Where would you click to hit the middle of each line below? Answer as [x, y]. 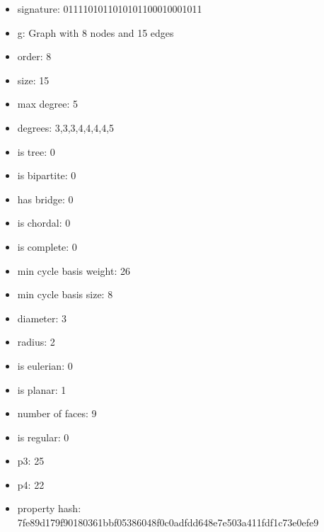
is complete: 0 [47, 246]
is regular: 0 [43, 437]
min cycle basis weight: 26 [74, 270]
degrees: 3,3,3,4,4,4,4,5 [66, 127]
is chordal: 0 [44, 223]
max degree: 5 [47, 104]
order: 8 [34, 56]
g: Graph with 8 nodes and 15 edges [96, 32]
